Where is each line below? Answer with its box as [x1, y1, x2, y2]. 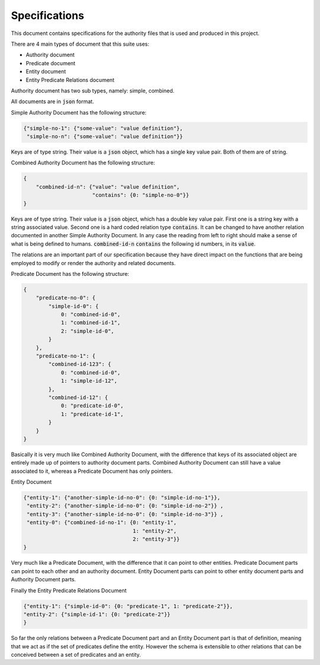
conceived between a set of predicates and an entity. [11, 651, 142, 658]
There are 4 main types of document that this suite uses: [11, 40, 149, 47]
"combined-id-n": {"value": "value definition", [36, 183, 180, 190]
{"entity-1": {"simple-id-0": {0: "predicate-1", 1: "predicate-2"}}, [23, 603, 233, 609]
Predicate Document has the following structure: [11, 270, 130, 277]
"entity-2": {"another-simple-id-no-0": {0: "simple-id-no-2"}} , [27, 502, 224, 510]
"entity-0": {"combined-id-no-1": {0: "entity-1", [27, 519, 177, 526]
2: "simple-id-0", [60, 327, 115, 335]
